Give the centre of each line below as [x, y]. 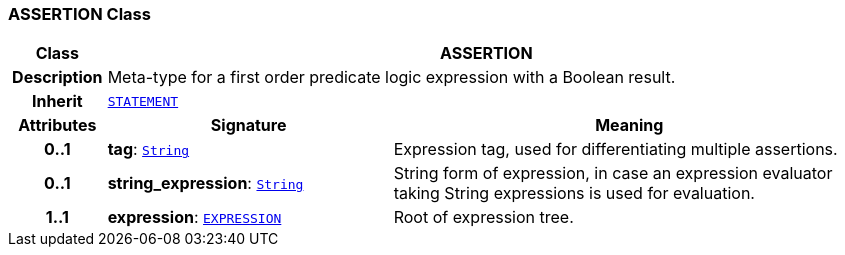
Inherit [57, 101]
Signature [248, 125]
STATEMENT [143, 101]
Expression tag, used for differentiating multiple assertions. [615, 149]
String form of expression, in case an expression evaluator [613, 173]
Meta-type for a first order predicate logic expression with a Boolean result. [391, 77]
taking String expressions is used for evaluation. [574, 193]
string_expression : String [205, 183]
